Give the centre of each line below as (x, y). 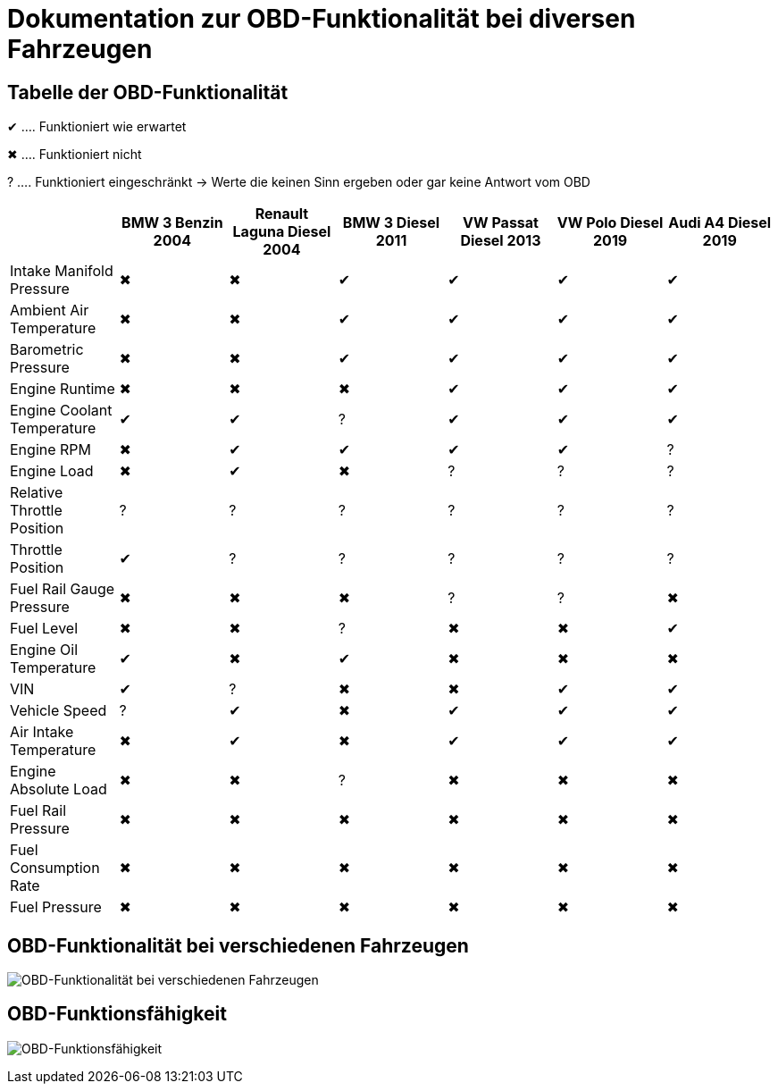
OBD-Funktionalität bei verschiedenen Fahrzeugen (238, 945)
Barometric (47, 350)
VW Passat (501, 223)
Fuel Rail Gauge (63, 589)
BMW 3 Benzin (172, 223)
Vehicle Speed (59, 711)
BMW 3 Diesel (391, 223)
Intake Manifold (62, 271)
